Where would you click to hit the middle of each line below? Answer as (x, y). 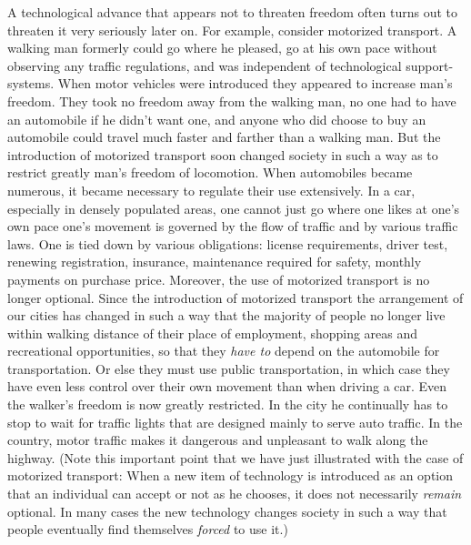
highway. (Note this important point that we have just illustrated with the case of (235, 457)
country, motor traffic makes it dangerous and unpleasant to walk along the (218, 440)
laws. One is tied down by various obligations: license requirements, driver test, (228, 243)
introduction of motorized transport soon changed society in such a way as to (223, 154)
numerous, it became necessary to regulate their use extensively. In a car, (211, 190)
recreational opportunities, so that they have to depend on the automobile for (224, 351)
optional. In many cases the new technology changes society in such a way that (227, 511)
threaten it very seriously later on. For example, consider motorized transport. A (232, 30)
